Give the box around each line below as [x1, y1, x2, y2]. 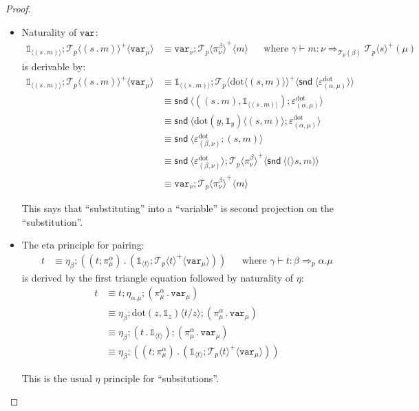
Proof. [6, 1, 31, 15]
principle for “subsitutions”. [103, 370, 219, 385]
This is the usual [21, 370, 92, 385]
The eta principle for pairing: [21, 238, 144, 252]
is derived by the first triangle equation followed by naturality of [21, 270, 294, 284]
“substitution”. [21, 214, 83, 229]
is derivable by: [21, 59, 86, 74]
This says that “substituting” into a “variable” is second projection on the [21, 201, 334, 215]
